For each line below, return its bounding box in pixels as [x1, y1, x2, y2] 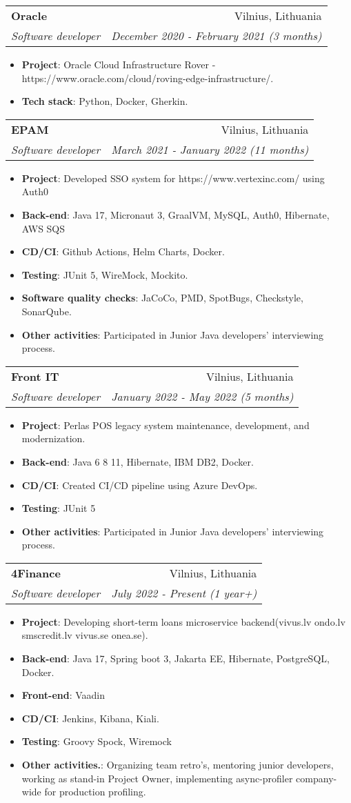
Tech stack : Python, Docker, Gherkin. [21, 94, 188, 108]
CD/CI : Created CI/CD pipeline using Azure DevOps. [21, 477, 258, 492]
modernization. [21, 431, 86, 446]
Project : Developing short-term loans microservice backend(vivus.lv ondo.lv [21, 614, 345, 628]
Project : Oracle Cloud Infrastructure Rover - [21, 57, 216, 71]
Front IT [11, 368, 59, 384]
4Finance [11, 564, 61, 581]
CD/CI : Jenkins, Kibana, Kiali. [21, 711, 159, 725]
